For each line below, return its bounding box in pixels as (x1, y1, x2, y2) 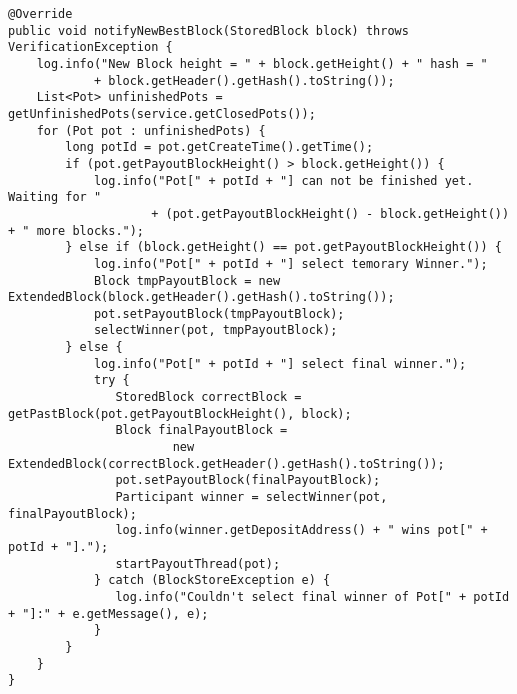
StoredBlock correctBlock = (115, 390, 302, 405)
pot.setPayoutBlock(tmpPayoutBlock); (93, 306, 345, 321)
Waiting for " (8, 190, 102, 205)
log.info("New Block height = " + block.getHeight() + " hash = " (36, 56, 488, 71)
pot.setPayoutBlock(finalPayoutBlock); (115, 473, 381, 488)
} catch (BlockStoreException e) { (93, 573, 331, 588)
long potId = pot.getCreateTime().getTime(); (65, 140, 374, 155)
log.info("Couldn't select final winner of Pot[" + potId (115, 589, 510, 604)
